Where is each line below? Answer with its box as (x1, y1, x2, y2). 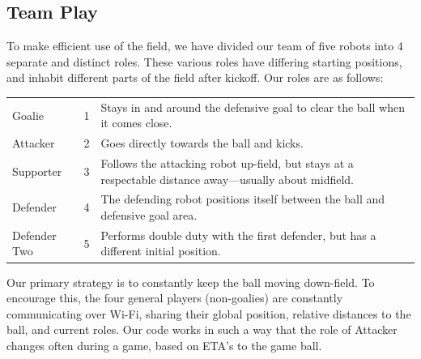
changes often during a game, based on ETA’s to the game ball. (6, 336, 322, 353)
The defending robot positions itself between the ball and (100, 190, 385, 207)
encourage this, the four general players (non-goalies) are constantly (6, 289, 343, 306)
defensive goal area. (100, 207, 198, 224)
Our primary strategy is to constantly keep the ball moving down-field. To (6, 273, 375, 290)
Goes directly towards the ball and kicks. (100, 135, 304, 152)
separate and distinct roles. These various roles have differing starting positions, (6, 53, 402, 70)
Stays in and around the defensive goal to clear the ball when (100, 98, 405, 115)
